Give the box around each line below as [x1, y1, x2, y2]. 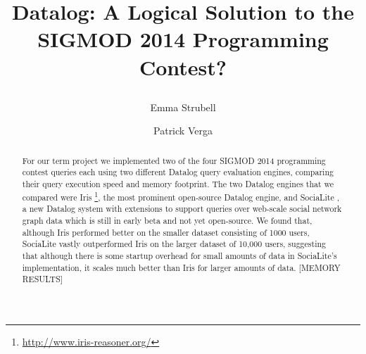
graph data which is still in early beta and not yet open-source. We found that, [22, 214, 313, 226]
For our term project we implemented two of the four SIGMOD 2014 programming [22, 154, 326, 166]
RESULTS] [22, 273, 63, 285]
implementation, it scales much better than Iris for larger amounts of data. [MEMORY [22, 261, 341, 273]
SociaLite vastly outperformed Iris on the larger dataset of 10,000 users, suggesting [22, 238, 326, 250]
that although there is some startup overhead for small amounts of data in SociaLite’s [22, 249, 337, 261]
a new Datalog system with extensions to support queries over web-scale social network [22, 203, 342, 215]
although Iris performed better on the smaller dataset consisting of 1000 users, [22, 226, 310, 238]
